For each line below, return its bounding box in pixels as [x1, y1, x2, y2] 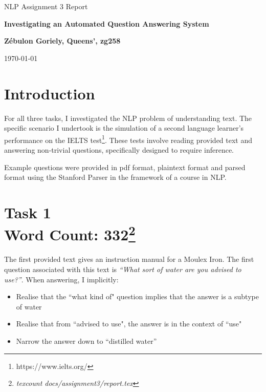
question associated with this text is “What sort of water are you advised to [4, 263, 241, 274]
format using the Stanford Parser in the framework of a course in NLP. [4, 172, 227, 182]
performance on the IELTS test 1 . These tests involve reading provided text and [4, 133, 253, 145]
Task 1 [4, 201, 51, 222]
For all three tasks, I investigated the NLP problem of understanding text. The [4, 112, 252, 123]
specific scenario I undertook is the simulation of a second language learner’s [4, 122, 244, 133]
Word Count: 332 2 [4, 222, 136, 245]
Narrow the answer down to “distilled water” [16, 335, 157, 346]
